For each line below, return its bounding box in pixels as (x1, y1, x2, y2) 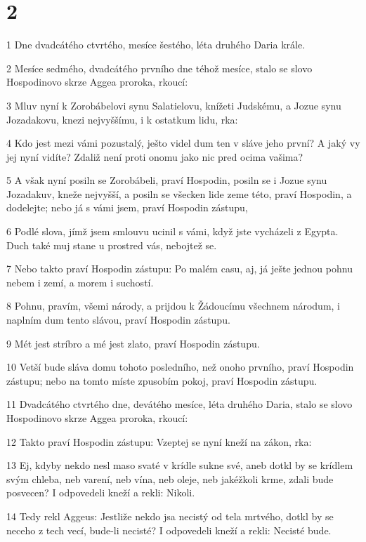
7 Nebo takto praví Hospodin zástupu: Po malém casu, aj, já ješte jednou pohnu (6, 261, 353, 276)
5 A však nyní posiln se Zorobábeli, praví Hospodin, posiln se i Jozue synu (6, 173, 327, 187)
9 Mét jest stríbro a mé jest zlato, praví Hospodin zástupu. (6, 336, 260, 350)
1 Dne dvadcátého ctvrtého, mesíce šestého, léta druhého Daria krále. (6, 37, 306, 52)
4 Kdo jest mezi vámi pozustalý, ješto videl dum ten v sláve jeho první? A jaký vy (6, 135, 360, 150)
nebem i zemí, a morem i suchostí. (6, 275, 154, 289)
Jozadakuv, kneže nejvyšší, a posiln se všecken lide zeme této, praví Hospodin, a (6, 186, 352, 201)
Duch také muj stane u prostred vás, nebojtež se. (6, 237, 217, 252)
